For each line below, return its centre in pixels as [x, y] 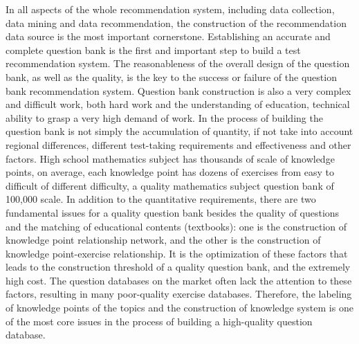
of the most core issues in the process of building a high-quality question [159, 321]
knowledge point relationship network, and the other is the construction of [163, 240]
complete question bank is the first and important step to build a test [153, 49]
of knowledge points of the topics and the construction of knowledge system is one [179, 308]
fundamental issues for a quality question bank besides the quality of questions [173, 212]
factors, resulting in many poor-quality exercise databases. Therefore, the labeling [179, 294]
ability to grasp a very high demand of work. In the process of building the [164, 117]
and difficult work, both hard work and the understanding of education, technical [178, 104]
